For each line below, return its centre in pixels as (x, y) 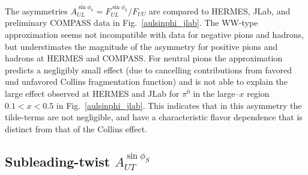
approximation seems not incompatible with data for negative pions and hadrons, (154, 34)
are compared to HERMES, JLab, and (220, 11)
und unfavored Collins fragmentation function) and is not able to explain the (146, 81)
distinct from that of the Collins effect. (76, 128)
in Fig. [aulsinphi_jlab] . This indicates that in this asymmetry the (179, 105)
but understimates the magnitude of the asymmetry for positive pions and (141, 46)
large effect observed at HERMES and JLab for (92, 93)
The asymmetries (36, 11)
